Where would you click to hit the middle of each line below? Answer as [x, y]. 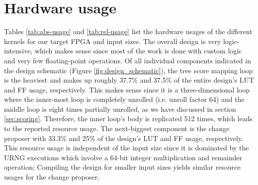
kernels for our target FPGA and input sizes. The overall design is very [113, 41]
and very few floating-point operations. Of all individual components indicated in [128, 60]
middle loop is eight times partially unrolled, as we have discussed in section [120, 109]
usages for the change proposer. [52, 177]
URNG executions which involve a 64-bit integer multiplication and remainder [123, 157]
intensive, [18, 51]
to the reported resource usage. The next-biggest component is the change [117, 128]
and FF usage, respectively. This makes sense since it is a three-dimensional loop [127, 89]
